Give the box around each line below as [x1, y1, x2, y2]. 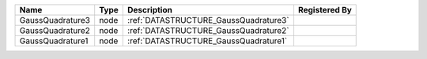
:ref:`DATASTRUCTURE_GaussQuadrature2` [127, 25, 289, 35]
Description [127, 5, 173, 15]
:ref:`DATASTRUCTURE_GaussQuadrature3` [127, 15, 289, 25]
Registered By [297, 5, 352, 15]
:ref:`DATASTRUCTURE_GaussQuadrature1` [127, 35, 288, 46]
